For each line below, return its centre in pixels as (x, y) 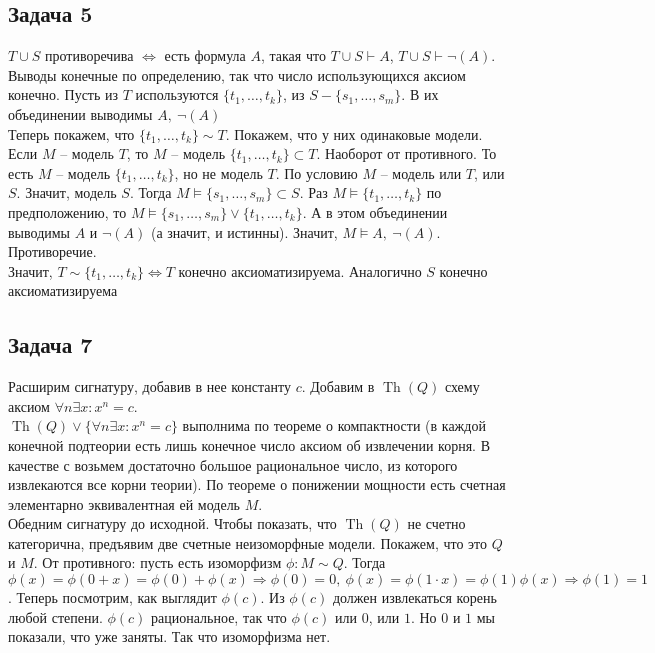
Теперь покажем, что (71, 133)
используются (177, 94)
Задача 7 (50, 344)
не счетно (436, 523)
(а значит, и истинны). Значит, (244, 231)
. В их (420, 94)
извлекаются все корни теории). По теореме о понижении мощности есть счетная (257, 484)
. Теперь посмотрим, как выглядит (112, 597)
